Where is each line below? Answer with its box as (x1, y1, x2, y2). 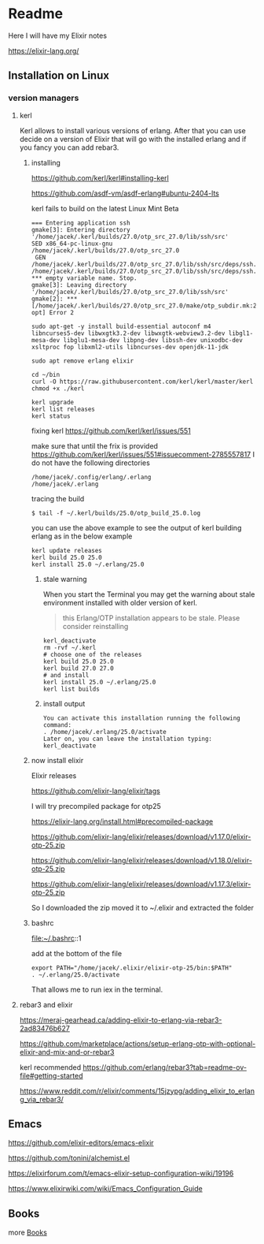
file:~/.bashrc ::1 (31, 933, 82, 943)
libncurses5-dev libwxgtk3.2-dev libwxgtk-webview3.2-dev (31, 329, 225, 337)
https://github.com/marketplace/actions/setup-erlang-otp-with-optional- (19, 1038, 256, 1048)
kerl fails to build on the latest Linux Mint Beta (31, 203, 179, 213)
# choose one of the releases (42, 650, 142, 658)
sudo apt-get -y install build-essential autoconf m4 (31, 322, 211, 330)
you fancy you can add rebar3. (19, 143, 119, 152)
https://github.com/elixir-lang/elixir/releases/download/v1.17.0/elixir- (31, 832, 251, 841)
